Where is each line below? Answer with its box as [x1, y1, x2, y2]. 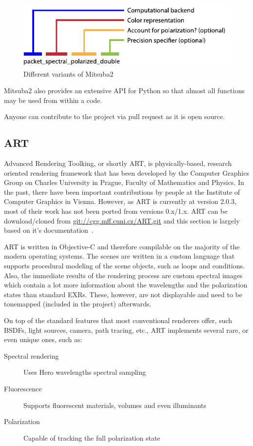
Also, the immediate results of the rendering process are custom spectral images [4, 270, 243, 280]
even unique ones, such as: [4, 334, 82, 345]
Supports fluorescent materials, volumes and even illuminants [23, 400, 207, 410]
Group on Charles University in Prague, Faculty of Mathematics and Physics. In [4, 177, 244, 187]
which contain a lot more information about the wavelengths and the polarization [4, 280, 248, 290]
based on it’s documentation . [4, 225, 94, 235]
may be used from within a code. [4, 95, 102, 105]
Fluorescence [4, 383, 42, 393]
